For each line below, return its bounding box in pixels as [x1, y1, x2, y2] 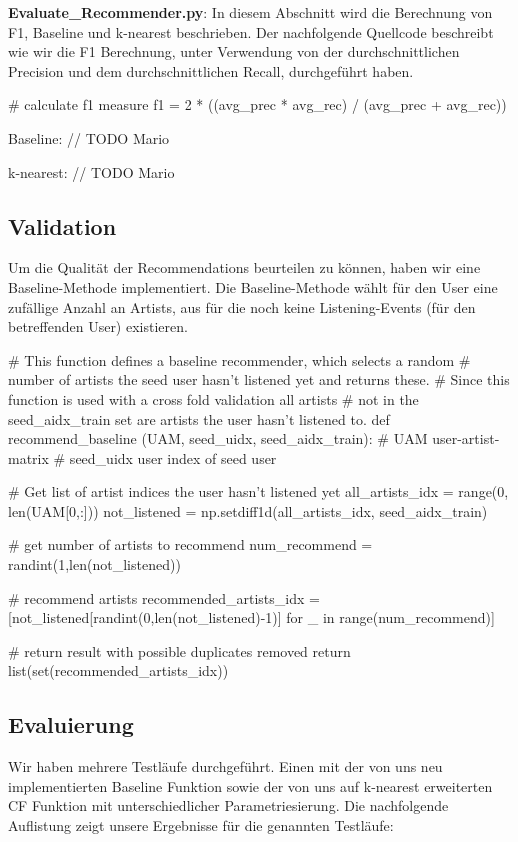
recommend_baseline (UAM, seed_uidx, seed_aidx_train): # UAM [8, 428, 428, 449]
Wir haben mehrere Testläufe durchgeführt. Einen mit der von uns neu [8, 756, 443, 777]
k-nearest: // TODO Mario [8, 161, 175, 182]
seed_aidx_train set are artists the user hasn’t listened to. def [8, 408, 390, 429]
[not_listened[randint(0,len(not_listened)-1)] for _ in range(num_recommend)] [8, 607, 495, 628]
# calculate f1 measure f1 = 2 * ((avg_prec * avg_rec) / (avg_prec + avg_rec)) [8, 94, 507, 115]
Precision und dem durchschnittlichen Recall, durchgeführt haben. [8, 60, 414, 81]
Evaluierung [8, 709, 134, 740]
